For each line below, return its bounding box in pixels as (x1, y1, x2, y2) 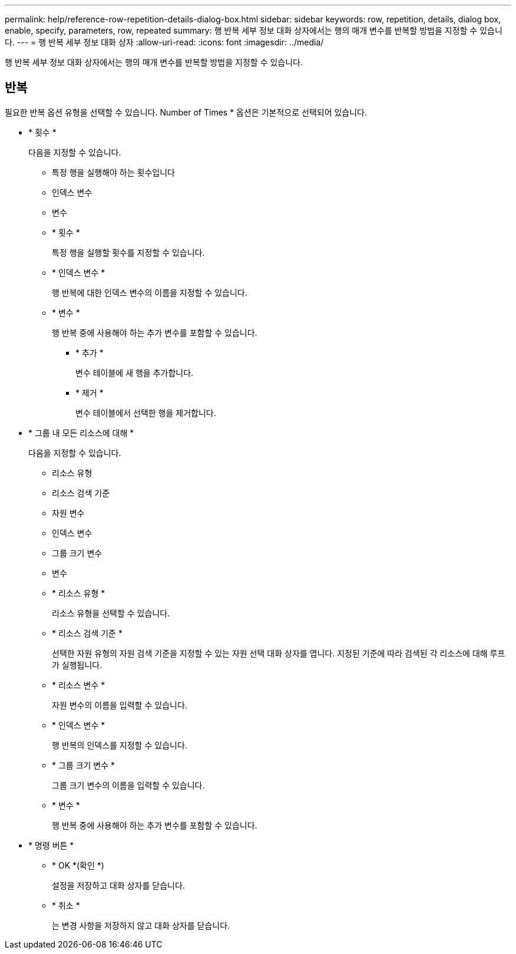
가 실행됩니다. (52, 659, 102, 670)
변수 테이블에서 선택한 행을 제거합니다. (75, 407, 216, 418)
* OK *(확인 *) (52, 860, 104, 870)
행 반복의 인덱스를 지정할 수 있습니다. (52, 740, 187, 750)
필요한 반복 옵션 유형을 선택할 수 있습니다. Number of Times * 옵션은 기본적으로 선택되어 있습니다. (5, 107, 368, 117)
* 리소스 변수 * (52, 679, 105, 690)
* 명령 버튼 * (28, 840, 74, 850)
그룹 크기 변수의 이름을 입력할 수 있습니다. (52, 780, 205, 790)
